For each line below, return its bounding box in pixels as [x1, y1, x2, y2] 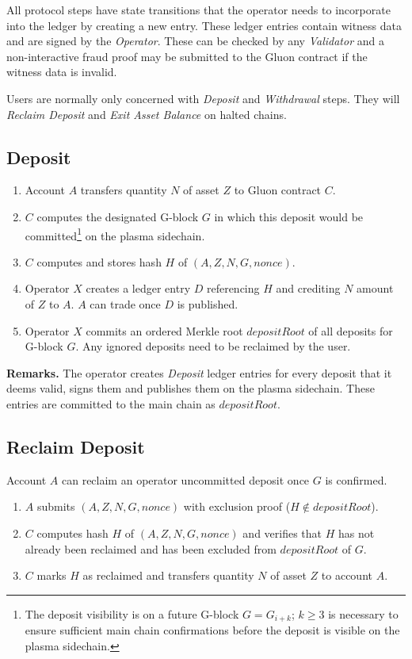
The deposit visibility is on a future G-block [25, 605, 239, 622]
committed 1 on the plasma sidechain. [25, 224, 205, 243]
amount [357, 280, 394, 297]
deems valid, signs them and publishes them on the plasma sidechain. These [6, 380, 375, 397]
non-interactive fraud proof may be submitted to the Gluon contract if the [6, 48, 368, 64]
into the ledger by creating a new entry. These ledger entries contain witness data [6, 17, 402, 33]
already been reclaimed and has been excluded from [25, 540, 277, 557]
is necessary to [328, 605, 399, 622]
